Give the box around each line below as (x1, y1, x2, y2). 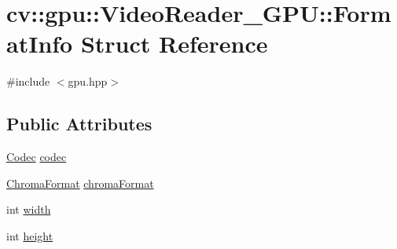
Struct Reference (80, 27, 268, 60)
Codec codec (6, 148, 67, 165)
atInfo (6, 27, 73, 60)
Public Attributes (6, 112, 153, 136)
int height (6, 227, 53, 244)
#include (6, 73, 50, 90)
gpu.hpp (68, 73, 108, 90)
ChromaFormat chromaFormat (6, 174, 154, 191)
